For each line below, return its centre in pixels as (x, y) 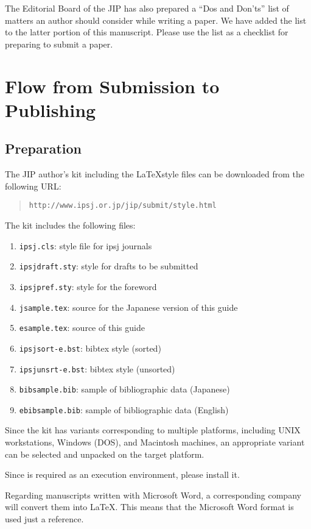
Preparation (43, 148)
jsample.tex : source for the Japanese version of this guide (128, 307)
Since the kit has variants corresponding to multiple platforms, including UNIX (153, 430)
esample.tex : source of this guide (82, 328)
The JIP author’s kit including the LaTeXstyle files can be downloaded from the (155, 174)
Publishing (51, 109)
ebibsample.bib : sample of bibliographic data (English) (124, 409)
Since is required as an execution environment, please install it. (122, 474)
